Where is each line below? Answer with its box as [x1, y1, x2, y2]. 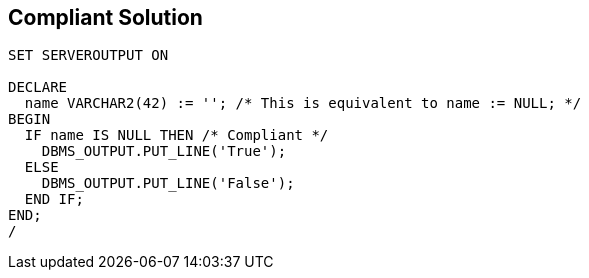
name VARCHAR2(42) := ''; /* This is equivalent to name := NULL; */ [24, 95, 582, 112]
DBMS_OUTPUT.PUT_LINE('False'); [41, 175, 295, 192]
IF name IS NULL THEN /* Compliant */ [24, 127, 329, 144]
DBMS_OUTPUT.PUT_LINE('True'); [41, 143, 287, 160]
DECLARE [8, 79, 68, 96]
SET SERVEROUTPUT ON [8, 47, 169, 64]
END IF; [24, 191, 84, 208]
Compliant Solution [8, 5, 203, 30]
